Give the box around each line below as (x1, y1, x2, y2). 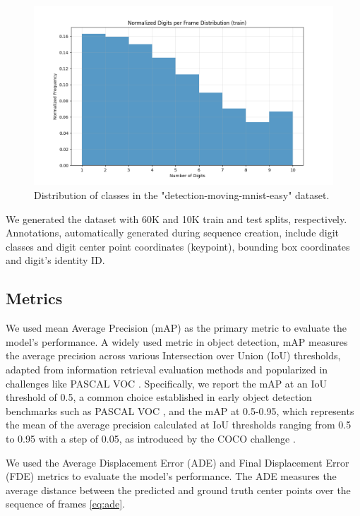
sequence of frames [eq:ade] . (6, 496, 125, 511)
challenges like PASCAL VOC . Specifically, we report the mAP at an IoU (6, 376, 327, 390)
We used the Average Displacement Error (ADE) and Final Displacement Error (6, 455, 349, 469)
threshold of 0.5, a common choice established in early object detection (6, 390, 312, 404)
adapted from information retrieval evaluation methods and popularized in (6, 361, 328, 376)
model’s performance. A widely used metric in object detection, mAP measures (6, 334, 348, 349)
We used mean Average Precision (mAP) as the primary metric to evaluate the (6, 320, 347, 335)
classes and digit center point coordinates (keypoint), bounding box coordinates (6, 239, 350, 253)
